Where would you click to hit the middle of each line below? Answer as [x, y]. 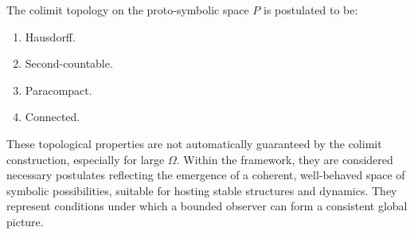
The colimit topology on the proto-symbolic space [128, 10]
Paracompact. [59, 90]
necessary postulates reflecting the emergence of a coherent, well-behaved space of [206, 175]
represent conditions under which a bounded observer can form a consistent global [207, 206]
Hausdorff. [50, 36]
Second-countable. [69, 63]
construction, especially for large [86, 159]
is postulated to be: [311, 10]
